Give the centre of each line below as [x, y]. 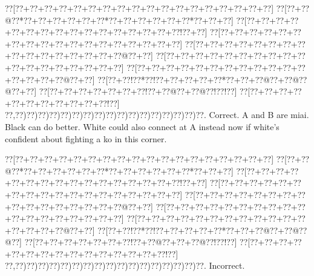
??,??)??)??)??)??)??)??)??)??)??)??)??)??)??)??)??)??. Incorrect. [125, 265]
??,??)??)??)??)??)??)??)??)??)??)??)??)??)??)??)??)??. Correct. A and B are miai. [157, 115]
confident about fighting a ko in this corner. [86, 138]
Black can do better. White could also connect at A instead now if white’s [142, 126]
